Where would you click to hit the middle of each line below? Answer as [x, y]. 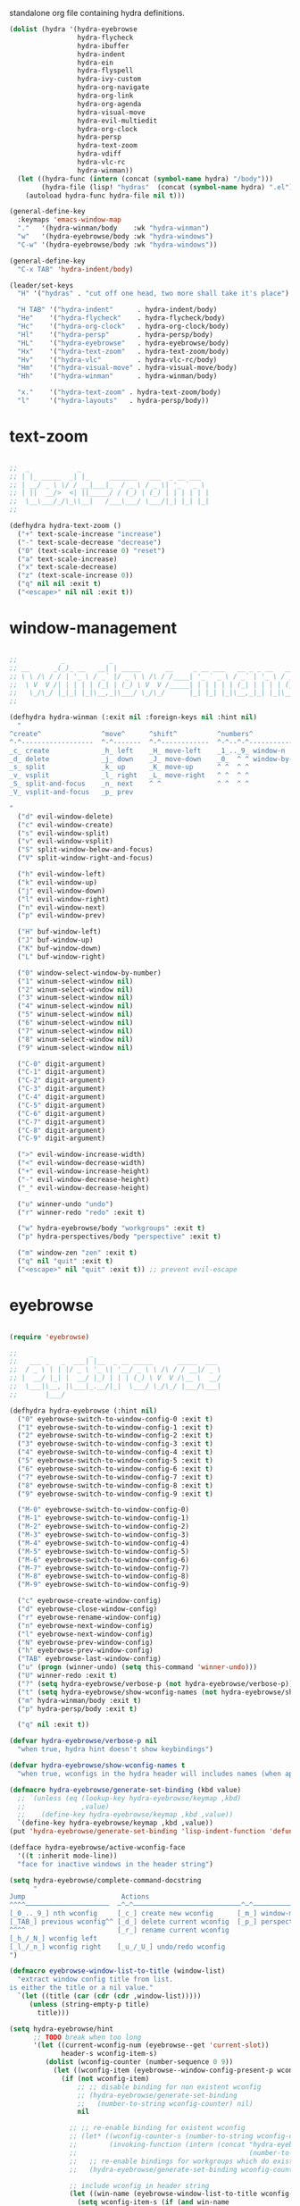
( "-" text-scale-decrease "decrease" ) [90, 542]
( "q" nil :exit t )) [54, 1725]
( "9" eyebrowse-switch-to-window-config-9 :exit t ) [116, 1494]
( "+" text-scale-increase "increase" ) [90, 534]
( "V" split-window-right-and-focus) [85, 858]
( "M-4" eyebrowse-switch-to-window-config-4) [104, 1543]
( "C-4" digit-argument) [61, 1097]
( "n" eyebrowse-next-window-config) [85, 1625]
